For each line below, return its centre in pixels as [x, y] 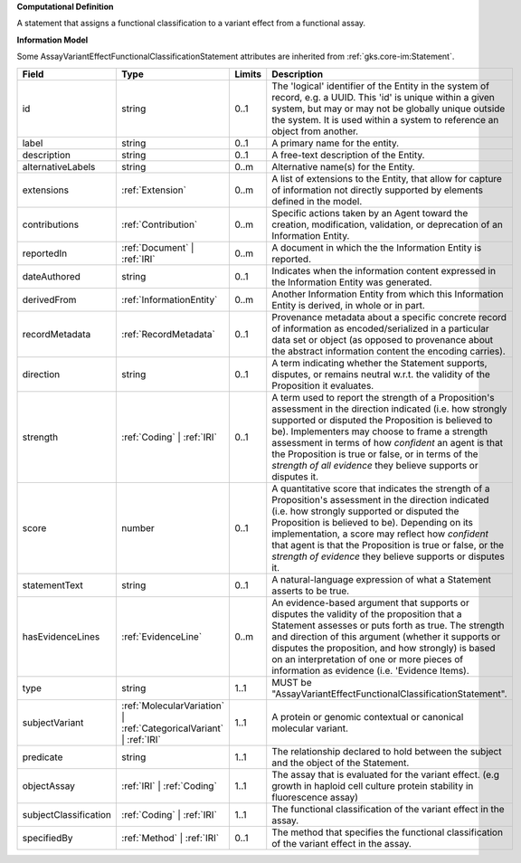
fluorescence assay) [315, 797]
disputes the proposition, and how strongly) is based [384, 648]
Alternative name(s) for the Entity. [343, 166]
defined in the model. [317, 201]
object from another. [315, 131]
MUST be [292, 682]
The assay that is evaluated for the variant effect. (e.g [386, 774]
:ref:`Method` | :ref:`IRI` [171, 838]
